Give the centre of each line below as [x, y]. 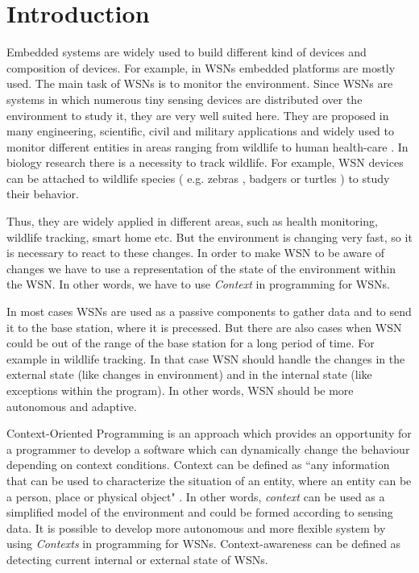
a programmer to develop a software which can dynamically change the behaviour [208, 448]
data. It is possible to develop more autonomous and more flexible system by [196, 527]
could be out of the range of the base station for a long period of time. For [191, 343]
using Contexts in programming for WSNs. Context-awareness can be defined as [204, 544]
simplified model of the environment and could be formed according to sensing [200, 512]
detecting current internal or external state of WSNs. [137, 559]
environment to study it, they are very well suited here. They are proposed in [198, 115]
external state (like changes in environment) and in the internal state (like [189, 374]
